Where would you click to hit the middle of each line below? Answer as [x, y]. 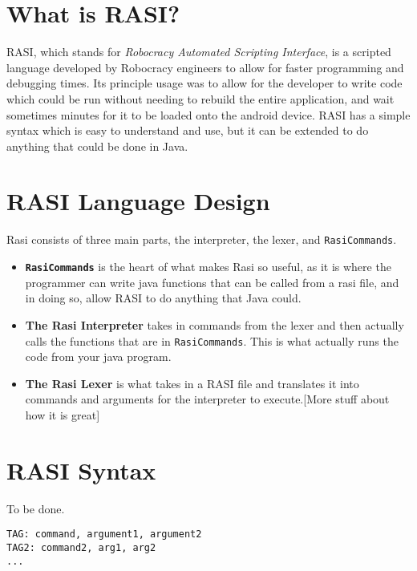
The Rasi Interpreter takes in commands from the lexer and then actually [215, 324]
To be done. [36, 508]
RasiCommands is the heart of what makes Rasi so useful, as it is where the [208, 267]
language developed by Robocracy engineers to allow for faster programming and [205, 67]
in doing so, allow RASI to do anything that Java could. [163, 298]
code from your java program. [98, 356]
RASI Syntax [81, 470]
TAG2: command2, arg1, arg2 [81, 547]
